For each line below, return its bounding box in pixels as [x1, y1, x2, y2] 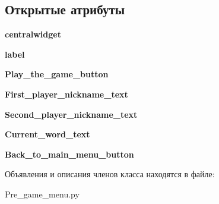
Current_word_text [5, 128, 90, 140]
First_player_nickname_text [5, 87, 128, 100]
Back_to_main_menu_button [5, 147, 134, 160]
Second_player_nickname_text [5, 108, 138, 120]
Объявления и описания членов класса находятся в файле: [5, 168, 215, 180]
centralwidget [5, 28, 61, 40]
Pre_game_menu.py [5, 187, 80, 200]
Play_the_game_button [5, 68, 109, 80]
